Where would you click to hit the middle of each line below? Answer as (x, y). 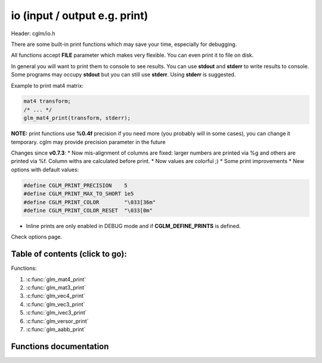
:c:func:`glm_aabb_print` (56, 329)
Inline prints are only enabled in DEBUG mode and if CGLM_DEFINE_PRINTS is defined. (133, 226)
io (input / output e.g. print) (80, 16)
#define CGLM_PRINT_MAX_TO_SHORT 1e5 (79, 194)
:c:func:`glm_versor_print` (57, 321)
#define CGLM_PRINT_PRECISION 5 (75, 185)
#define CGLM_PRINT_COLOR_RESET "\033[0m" (88, 210)
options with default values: (45, 170)
